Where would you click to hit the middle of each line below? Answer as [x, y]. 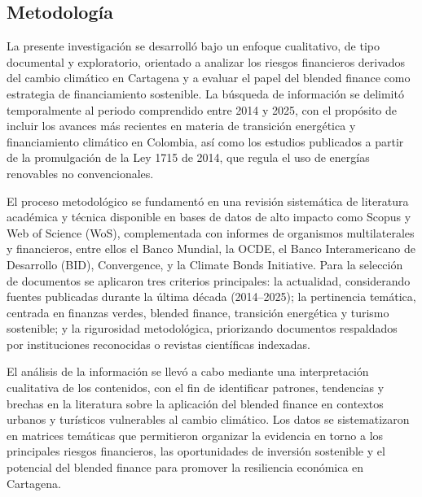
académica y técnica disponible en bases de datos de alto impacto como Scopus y [209, 217]
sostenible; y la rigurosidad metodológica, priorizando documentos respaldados [202, 328]
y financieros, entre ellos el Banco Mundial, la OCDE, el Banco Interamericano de [211, 248]
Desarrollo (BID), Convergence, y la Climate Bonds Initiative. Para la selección [205, 264]
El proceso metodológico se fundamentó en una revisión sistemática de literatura [208, 201]
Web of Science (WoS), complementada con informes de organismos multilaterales [211, 232]
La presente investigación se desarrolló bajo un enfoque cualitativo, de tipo [193, 46]
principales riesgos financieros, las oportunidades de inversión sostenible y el [196, 451]
